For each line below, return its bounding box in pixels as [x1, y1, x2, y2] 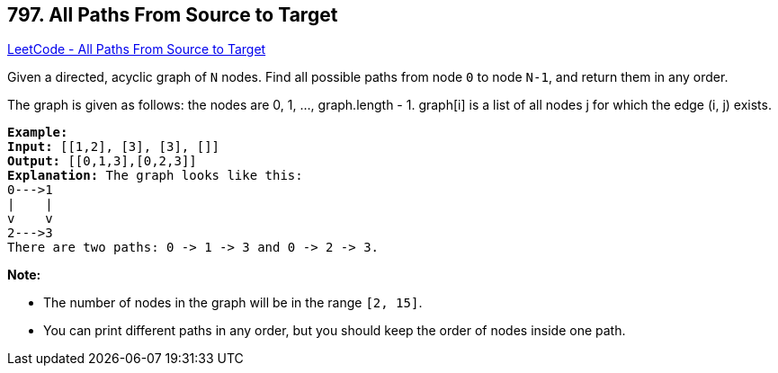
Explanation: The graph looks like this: [7, 168, 303, 183]
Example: [7, 125, 68, 140]
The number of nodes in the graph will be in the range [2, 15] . [43, 295, 423, 311]
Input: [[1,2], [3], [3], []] [7, 139, 220, 155]
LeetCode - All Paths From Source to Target [7, 41, 266, 58]
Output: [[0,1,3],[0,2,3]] [7, 154, 197, 169]
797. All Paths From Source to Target [7, 4, 338, 26]
